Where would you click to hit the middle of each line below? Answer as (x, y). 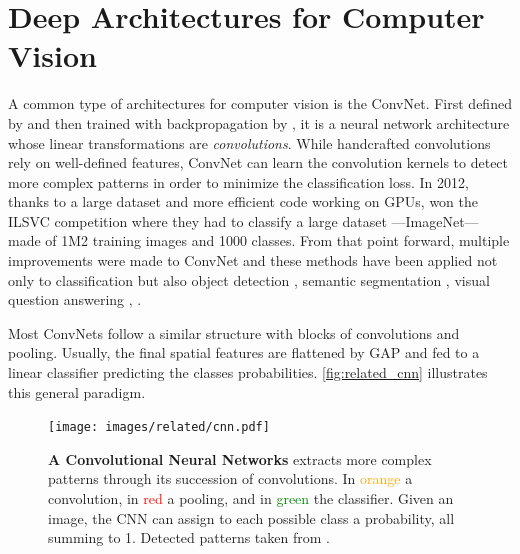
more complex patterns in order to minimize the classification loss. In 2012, (238, 181)
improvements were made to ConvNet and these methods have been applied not (253, 260)
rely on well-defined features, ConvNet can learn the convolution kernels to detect (258, 162)
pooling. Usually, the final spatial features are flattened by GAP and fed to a (244, 352)
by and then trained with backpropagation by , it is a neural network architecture (259, 122)
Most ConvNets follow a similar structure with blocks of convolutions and (234, 332)
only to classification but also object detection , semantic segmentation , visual (249, 279)
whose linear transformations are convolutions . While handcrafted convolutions (249, 142)
